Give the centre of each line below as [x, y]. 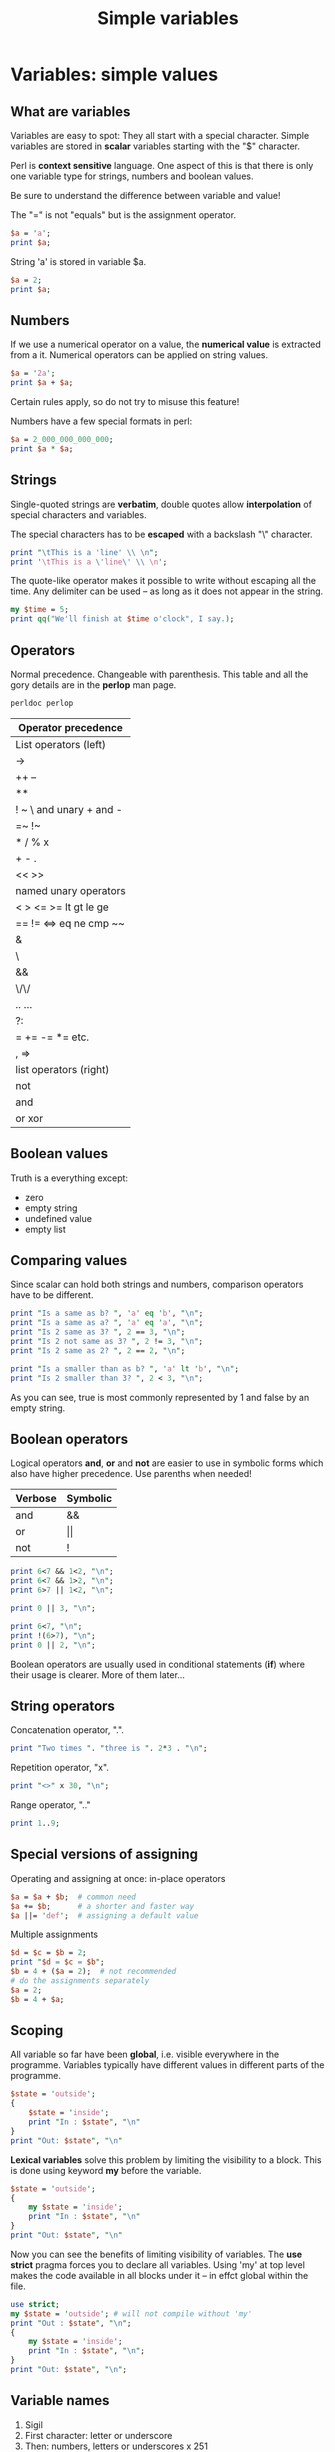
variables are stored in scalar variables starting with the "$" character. [155, 146]
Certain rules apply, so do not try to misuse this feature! [125, 402]
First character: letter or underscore [98, 2435]
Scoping [37, 2030]
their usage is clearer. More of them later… [97, 1674]
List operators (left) [61, 744]
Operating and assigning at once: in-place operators [118, 1878]
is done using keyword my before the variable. [106, 2170]
